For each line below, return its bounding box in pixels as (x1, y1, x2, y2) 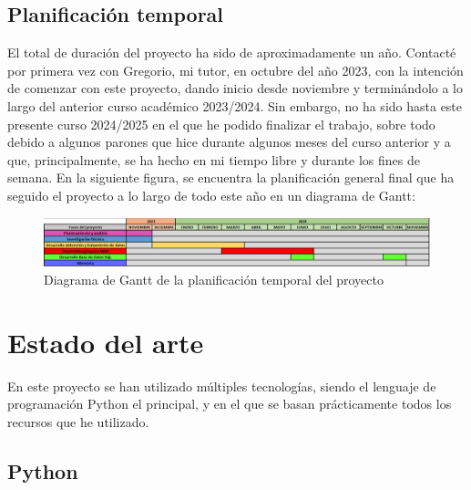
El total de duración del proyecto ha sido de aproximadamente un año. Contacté (7, 43, 456, 62)
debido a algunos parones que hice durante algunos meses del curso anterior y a (7, 132, 451, 151)
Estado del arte (7, 323, 204, 360)
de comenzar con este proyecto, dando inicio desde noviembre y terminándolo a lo (7, 78, 463, 98)
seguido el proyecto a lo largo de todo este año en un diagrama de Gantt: (7, 185, 415, 204)
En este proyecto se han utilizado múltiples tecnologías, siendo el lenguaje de (7, 376, 436, 395)
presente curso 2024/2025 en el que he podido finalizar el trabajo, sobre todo (7, 114, 435, 133)
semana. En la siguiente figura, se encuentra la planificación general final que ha (7, 168, 455, 187)
